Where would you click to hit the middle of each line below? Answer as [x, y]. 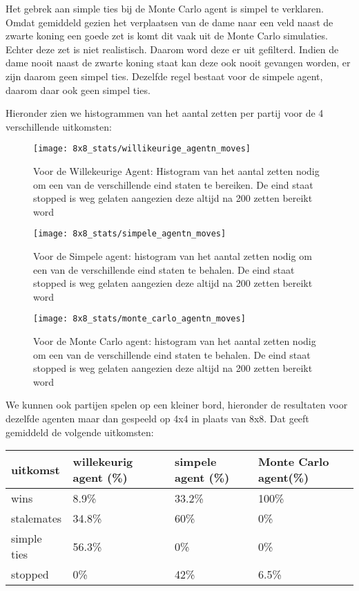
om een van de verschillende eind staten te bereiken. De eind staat [173, 184]
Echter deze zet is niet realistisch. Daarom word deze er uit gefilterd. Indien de [172, 49]
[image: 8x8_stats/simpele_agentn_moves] [130, 234]
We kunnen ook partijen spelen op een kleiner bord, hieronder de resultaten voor [177, 405]
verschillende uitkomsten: [59, 126]
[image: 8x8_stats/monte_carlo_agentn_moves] [139, 319]
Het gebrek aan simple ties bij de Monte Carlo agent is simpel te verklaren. [165, 8]
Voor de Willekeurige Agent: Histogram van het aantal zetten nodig [176, 171]
